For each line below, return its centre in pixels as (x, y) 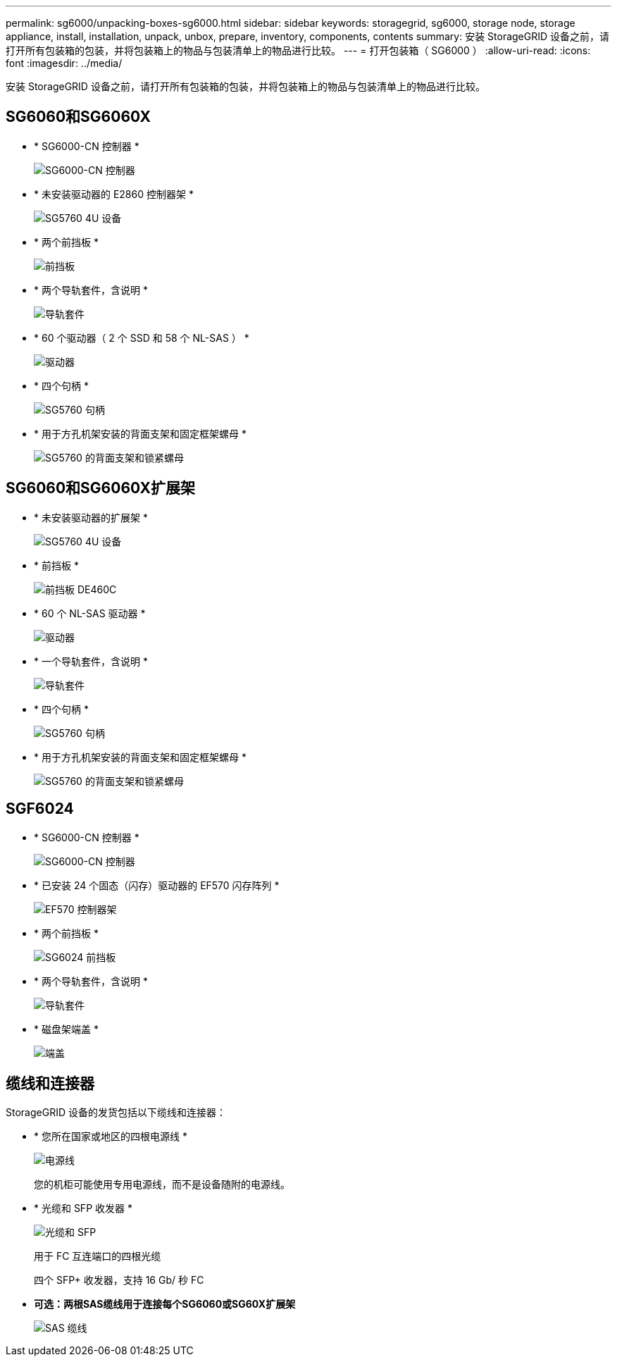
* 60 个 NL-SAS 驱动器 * (90, 613)
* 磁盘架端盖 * (66, 1029)
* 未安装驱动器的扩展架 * (91, 517)
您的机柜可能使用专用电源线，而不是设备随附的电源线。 (162, 1184)
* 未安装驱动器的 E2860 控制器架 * (114, 194)
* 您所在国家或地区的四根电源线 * (111, 1137)
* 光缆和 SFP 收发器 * (83, 1208)
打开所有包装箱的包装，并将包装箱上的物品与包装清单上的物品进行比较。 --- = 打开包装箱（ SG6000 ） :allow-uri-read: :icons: (298, 50)
